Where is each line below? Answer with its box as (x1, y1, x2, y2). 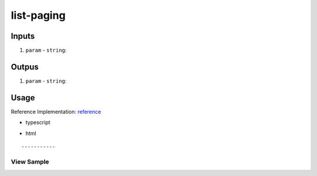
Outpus (11, 62, 39, 72)
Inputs (11, 31, 35, 41)
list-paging (11, 9, 66, 22)
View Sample (11, 157, 49, 165)
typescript (25, 119, 50, 126)
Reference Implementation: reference (11, 108, 102, 115)
